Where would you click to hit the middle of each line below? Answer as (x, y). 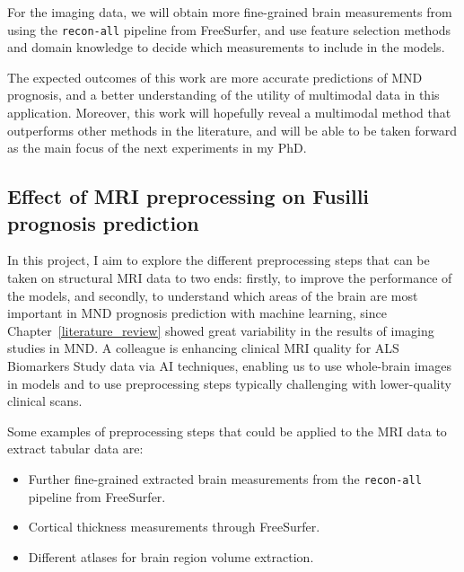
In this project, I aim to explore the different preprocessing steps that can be (219, 260)
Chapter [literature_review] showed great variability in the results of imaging (221, 330)
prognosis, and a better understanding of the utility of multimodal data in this (223, 95)
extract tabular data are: (75, 449)
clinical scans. (45, 401)
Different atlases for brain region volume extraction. (171, 556)
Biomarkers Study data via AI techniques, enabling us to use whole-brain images (229, 365)
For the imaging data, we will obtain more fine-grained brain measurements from (230, 12)
